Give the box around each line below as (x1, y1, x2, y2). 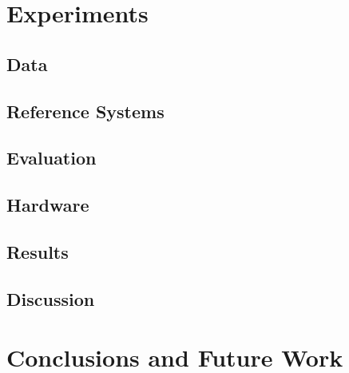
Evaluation (6, 145, 97, 170)
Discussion (6, 286, 95, 311)
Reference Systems (6, 98, 165, 123)
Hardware (6, 192, 89, 217)
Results (6, 239, 69, 264)
